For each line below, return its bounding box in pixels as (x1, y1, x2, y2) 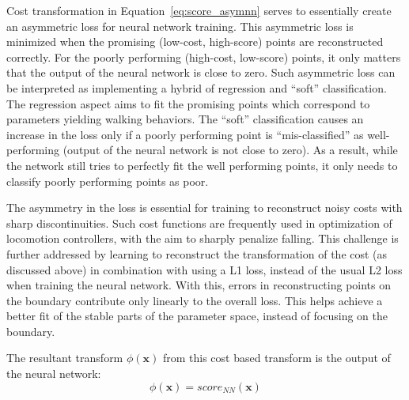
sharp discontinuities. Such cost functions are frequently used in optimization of (6, 214, 392, 231)
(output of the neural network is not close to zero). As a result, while (62, 142, 398, 158)
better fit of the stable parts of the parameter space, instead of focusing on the (6, 308, 388, 324)
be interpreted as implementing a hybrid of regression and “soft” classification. (6, 79, 387, 96)
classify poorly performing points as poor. (6, 172, 209, 189)
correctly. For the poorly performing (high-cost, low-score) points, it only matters (6, 48, 401, 65)
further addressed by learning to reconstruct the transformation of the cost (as (6, 245, 388, 262)
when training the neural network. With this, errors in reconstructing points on (6, 277, 392, 293)
